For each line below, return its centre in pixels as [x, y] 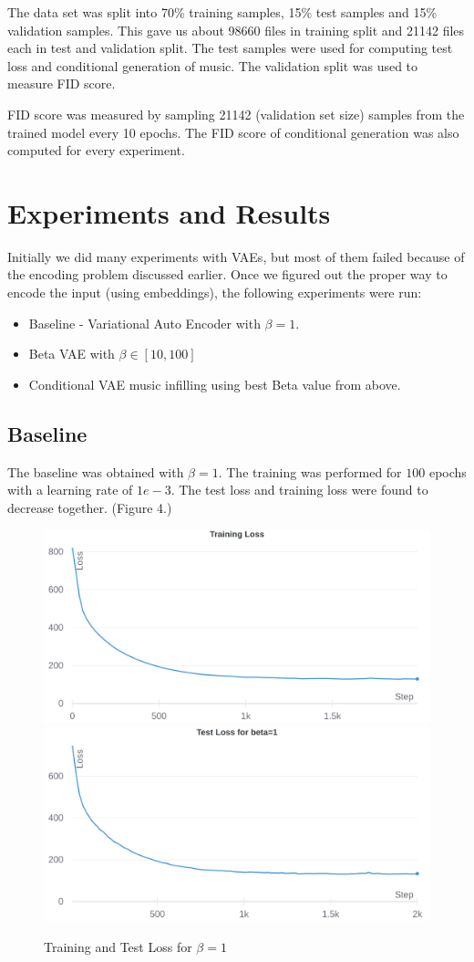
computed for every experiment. [96, 150]
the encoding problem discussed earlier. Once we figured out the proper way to [227, 274]
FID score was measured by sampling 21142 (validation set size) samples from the [236, 114]
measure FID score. [62, 84]
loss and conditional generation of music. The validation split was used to [213, 65]
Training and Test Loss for [118, 946]
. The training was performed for [310, 471]
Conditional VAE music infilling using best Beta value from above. [215, 384]
